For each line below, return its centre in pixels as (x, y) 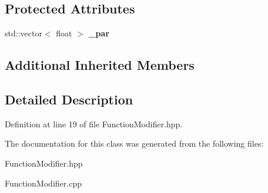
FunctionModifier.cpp (43, 183)
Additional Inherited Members (100, 65)
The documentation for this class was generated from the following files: (134, 143)
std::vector (24, 33)
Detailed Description (69, 99)
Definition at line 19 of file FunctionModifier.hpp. (94, 123)
